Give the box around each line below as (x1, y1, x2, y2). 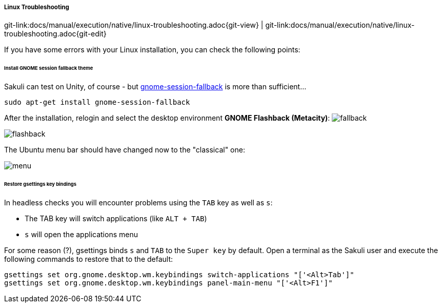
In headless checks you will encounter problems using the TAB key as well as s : (4, 198, 273, 207)
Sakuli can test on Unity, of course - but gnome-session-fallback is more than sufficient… (4, 82, 307, 91)
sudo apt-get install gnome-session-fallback (4, 98, 190, 107)
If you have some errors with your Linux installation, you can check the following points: (4, 45, 300, 54)
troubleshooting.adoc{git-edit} (4, 29, 107, 39)
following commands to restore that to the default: (4, 254, 173, 263)
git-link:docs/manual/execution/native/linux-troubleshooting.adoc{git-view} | (4, 21, 264, 30)
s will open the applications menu (25, 229, 138, 239)
